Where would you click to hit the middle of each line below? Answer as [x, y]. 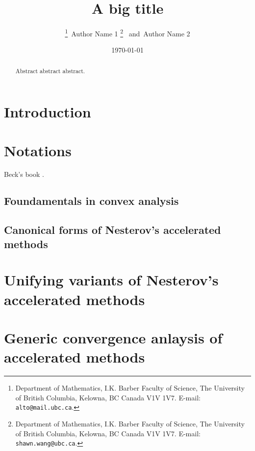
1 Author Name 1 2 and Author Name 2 [127, 33]
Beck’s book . [24, 174]
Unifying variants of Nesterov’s [111, 280]
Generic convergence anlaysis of [113, 338]
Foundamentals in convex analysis [91, 200]
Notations [38, 150]
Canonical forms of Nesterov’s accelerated [113, 229]
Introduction [48, 112]
